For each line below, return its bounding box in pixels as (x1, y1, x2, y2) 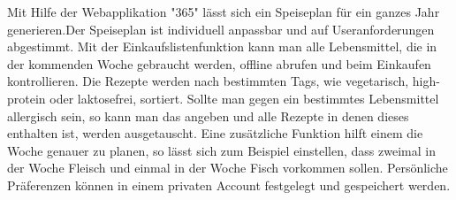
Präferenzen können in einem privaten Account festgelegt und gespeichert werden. (7, 175, 451, 194)
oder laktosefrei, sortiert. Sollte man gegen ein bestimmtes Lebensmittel (49, 88, 439, 107)
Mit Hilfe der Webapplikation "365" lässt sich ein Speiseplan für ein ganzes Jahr (7, 3, 440, 20)
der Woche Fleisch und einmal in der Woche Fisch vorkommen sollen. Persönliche (7, 158, 448, 177)
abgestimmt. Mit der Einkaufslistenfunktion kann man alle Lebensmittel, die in (7, 37, 437, 56)
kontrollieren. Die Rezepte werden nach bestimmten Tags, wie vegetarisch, (7, 72, 409, 90)
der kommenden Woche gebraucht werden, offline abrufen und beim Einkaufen (7, 54, 431, 73)
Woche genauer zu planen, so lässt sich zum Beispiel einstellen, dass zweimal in (7, 141, 436, 159)
